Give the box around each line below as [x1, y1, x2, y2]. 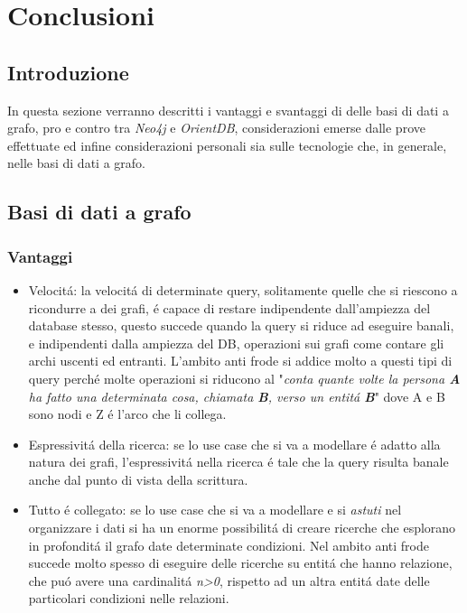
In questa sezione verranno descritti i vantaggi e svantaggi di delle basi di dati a [7, 100, 449, 119]
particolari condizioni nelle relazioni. [28, 589, 229, 608]
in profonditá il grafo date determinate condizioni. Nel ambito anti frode [28, 535, 429, 554]
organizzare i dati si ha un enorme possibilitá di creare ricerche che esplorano [28, 518, 456, 537]
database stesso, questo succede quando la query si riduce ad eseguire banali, [28, 316, 454, 335]
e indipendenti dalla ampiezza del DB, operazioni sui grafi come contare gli [28, 333, 444, 352]
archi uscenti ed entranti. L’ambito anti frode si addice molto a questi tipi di [28, 351, 453, 370]
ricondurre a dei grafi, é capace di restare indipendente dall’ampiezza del [28, 298, 431, 317]
